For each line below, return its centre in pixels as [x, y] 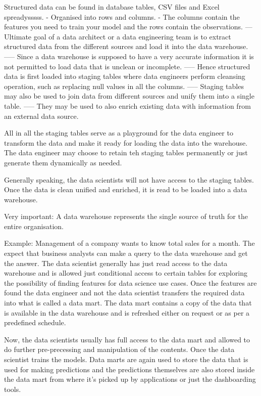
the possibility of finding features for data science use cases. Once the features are [130, 282]
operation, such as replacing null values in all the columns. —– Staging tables [124, 86]
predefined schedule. [35, 322]
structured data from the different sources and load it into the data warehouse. [126, 46]
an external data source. [41, 116]
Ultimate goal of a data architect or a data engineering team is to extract [118, 36]
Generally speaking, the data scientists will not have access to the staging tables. [129, 179]
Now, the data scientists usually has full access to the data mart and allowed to [127, 339]
